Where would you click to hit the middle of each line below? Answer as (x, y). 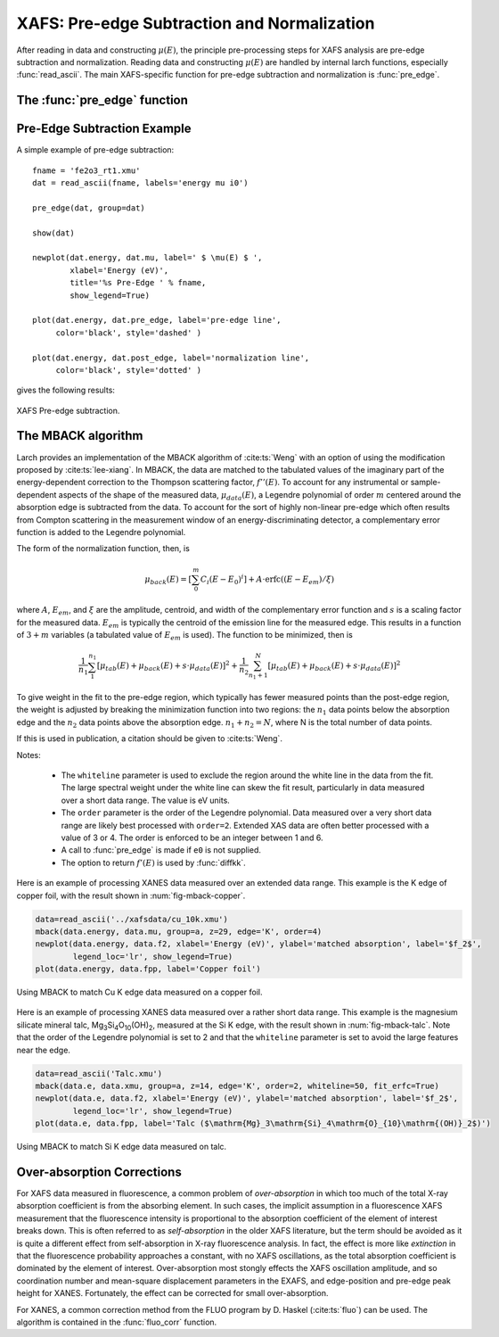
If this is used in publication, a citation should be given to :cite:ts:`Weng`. (149, 739)
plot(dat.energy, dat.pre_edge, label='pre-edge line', (157, 320)
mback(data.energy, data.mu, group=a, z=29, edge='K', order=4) (179, 931)
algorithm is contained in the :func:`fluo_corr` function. (117, 1322)
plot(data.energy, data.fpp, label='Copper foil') (148, 969)
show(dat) (53, 233)
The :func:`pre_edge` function (102, 100)
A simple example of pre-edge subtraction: (95, 150)
